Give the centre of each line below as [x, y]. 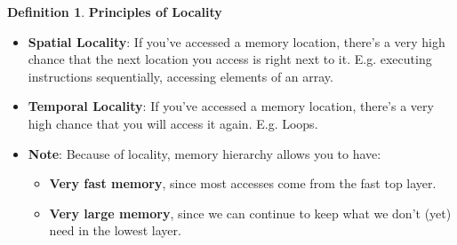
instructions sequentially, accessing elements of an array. [180, 76]
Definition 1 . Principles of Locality [115, 12]
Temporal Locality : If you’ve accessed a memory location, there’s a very [231, 106]
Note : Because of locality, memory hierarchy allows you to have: [204, 153]
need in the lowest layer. [115, 230]
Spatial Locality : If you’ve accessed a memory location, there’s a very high [237, 41]
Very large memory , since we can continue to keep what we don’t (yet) [250, 213]
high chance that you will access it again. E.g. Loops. [173, 123]
